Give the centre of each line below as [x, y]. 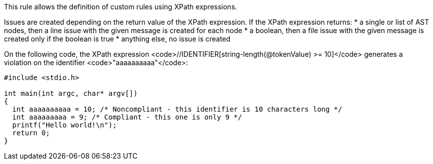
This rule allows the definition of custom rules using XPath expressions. [121, 7]
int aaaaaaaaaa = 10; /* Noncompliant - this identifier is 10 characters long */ [177, 109]
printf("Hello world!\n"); [64, 125]
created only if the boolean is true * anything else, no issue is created [117, 39]
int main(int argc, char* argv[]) [71, 93]
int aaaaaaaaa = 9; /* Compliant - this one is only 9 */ [127, 117]
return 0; [31, 133]
